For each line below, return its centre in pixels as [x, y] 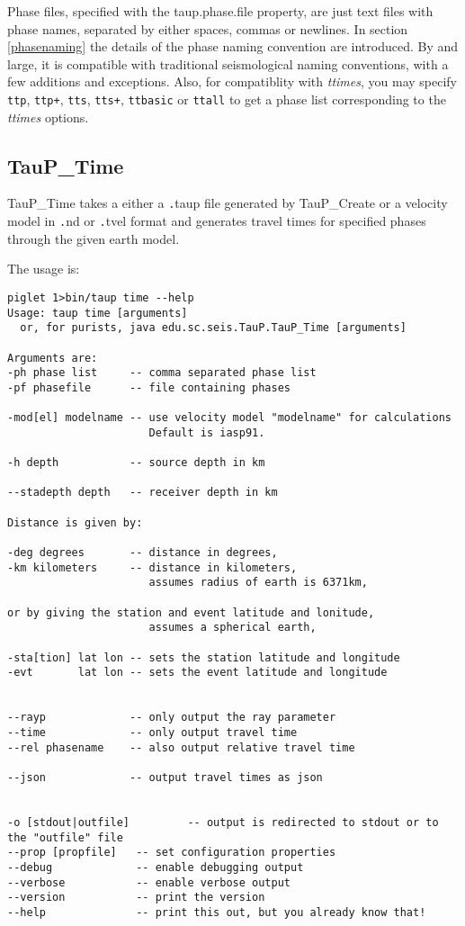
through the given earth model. [94, 238]
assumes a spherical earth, [232, 628]
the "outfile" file [65, 837]
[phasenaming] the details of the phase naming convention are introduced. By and [233, 46]
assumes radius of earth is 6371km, [258, 583]
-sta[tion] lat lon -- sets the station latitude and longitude [204, 657]
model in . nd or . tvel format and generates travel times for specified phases [217, 221]
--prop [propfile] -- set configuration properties [172, 853]
